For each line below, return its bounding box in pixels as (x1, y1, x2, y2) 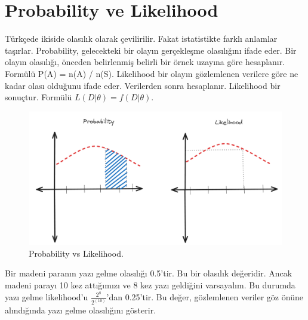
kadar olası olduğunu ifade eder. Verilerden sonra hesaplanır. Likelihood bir (5, 79, 281, 91)
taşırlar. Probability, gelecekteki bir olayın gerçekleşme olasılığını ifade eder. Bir (5, 44, 297, 56)
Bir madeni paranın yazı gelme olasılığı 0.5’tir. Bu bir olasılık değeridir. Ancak (5, 267, 292, 279)
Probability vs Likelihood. (29, 247, 124, 259)
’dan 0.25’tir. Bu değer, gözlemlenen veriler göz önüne (106, 290, 303, 303)
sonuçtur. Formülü (5, 91, 72, 103)
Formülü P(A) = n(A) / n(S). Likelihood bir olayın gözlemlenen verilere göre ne (5, 67, 298, 79)
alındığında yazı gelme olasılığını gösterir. (5, 304, 156, 316)
